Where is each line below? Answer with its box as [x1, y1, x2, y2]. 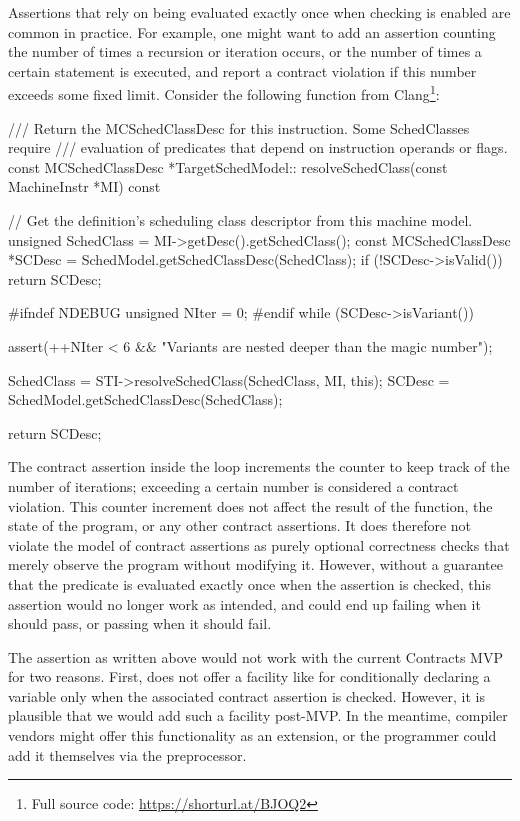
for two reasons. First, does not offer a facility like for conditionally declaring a [8, 666, 491, 687]
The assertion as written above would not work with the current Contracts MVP [8, 646, 503, 667]
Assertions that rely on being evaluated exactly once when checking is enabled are [8, 2, 511, 22]
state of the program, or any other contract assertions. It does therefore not [8, 515, 472, 536]
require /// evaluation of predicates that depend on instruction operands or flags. [8, 137, 508, 158]
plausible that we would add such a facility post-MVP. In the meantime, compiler [8, 705, 508, 726]
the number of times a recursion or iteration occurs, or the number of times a [8, 41, 482, 62]
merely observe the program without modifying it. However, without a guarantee [8, 554, 503, 575]
